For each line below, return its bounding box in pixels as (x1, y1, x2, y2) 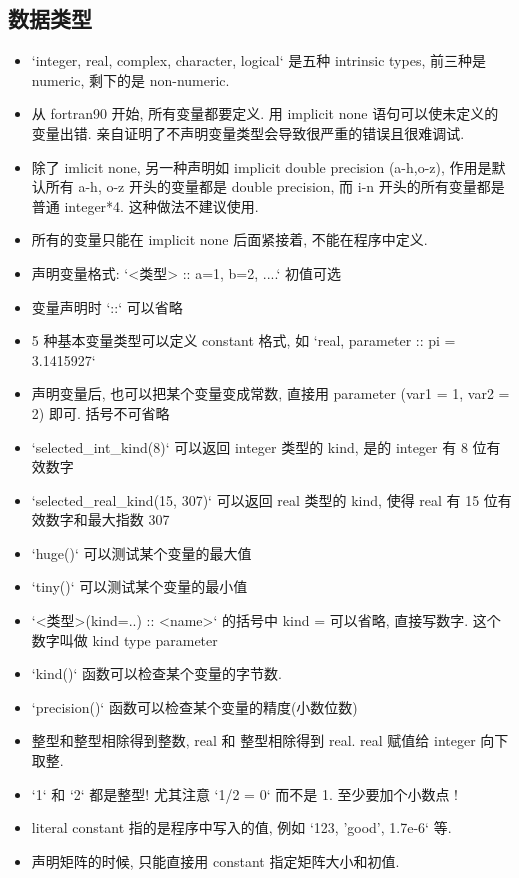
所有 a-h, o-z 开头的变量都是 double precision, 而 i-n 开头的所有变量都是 (45, 176, 505, 197)
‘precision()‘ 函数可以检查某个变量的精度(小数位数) (31, 696, 358, 717)
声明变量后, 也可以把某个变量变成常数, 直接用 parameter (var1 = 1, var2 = (31, 383, 510, 404)
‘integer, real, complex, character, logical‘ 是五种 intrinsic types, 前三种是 (31, 50, 486, 71)
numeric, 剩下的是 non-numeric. (31, 69, 230, 90)
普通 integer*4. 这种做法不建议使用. (31, 195, 259, 216)
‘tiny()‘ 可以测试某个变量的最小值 (31, 576, 248, 597)
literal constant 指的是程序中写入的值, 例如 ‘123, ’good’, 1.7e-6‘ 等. (31, 817, 452, 838)
